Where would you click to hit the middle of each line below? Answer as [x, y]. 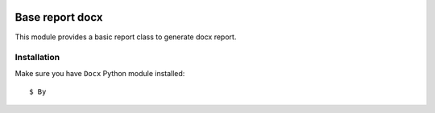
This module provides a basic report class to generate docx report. [126, 37]
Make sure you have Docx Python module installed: [100, 73]
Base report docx [59, 17]
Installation [37, 58]
